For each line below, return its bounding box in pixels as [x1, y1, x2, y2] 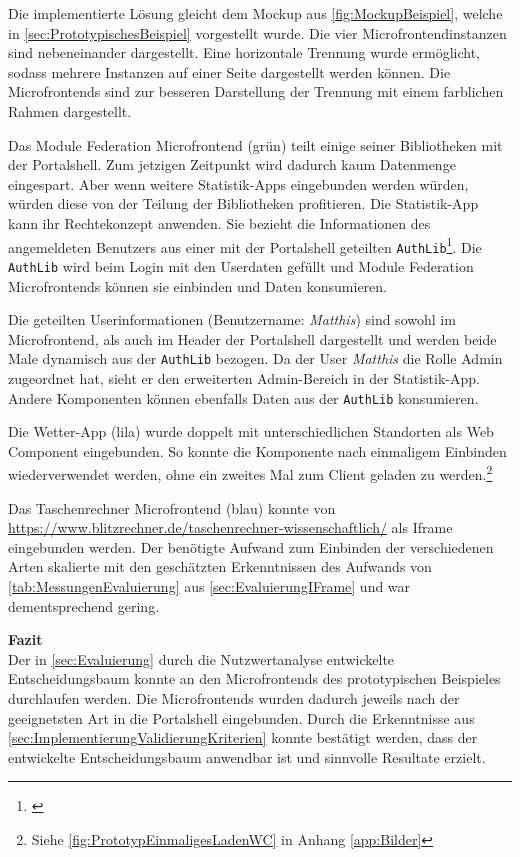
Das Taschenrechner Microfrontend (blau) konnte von [8, 497, 336, 518]
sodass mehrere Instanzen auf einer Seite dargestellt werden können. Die [8, 61, 451, 82]
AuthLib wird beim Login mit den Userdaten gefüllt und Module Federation [8, 255, 474, 276]
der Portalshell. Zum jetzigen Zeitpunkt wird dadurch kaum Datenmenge [8, 154, 456, 175]
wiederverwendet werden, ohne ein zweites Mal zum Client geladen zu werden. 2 [8, 461, 493, 485]
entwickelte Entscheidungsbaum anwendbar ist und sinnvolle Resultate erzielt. [8, 746, 486, 767]
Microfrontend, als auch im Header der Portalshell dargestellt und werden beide [8, 328, 497, 349]
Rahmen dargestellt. [8, 100, 132, 121]
